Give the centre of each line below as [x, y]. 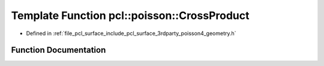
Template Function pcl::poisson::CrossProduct [130, 15]
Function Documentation [58, 50]
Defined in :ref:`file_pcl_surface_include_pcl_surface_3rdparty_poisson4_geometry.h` [131, 33]
